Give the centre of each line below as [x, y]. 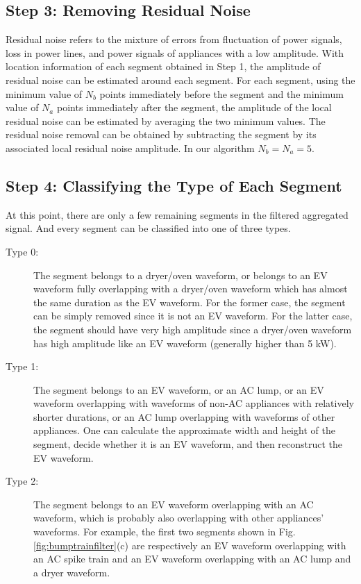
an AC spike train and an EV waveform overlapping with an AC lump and [192, 559]
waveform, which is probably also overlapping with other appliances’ [179, 518]
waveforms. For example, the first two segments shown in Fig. [165, 532]
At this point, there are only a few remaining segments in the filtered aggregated [177, 214]
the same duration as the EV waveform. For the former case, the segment [190, 302]
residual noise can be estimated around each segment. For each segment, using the [180, 80]
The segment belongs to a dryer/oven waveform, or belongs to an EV [180, 275]
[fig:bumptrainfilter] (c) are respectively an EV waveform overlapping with [190, 545]
